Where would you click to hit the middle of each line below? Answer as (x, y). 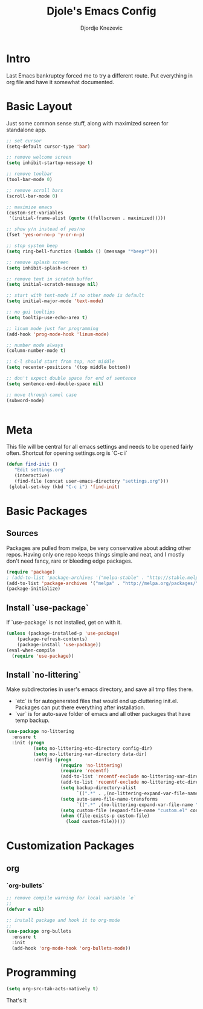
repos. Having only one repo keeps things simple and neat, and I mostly (95, 554)
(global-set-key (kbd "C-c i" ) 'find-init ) (64, 487)
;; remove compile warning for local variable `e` (71, 898)
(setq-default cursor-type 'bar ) (48, 147)
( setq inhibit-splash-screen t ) (47, 268)
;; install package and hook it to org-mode (63, 920)
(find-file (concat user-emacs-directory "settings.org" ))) (92, 481)
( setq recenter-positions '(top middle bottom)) (69, 368)
